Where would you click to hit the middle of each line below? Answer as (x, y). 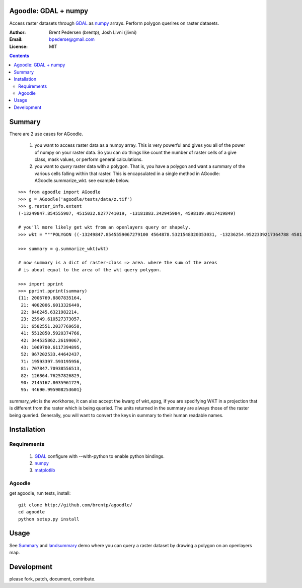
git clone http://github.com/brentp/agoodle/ (75, 505)
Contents (19, 56)
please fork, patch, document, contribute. (52, 579)
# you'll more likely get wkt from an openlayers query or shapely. (104, 227)
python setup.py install (49, 519)
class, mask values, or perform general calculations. (89, 159)
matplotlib (45, 470)
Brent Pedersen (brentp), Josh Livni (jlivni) (93, 32)
